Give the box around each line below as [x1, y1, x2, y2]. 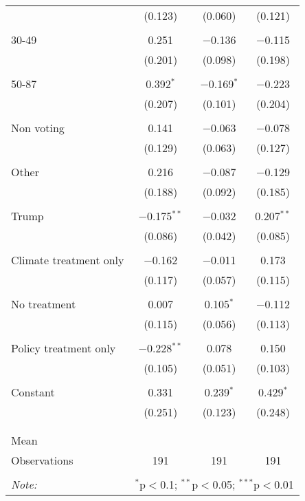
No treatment [11, 296, 76, 312]
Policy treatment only [11, 340, 116, 356]
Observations [11, 452, 74, 468]
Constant [11, 384, 55, 400]
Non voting [11, 120, 65, 136]
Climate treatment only [11, 252, 124, 268]
